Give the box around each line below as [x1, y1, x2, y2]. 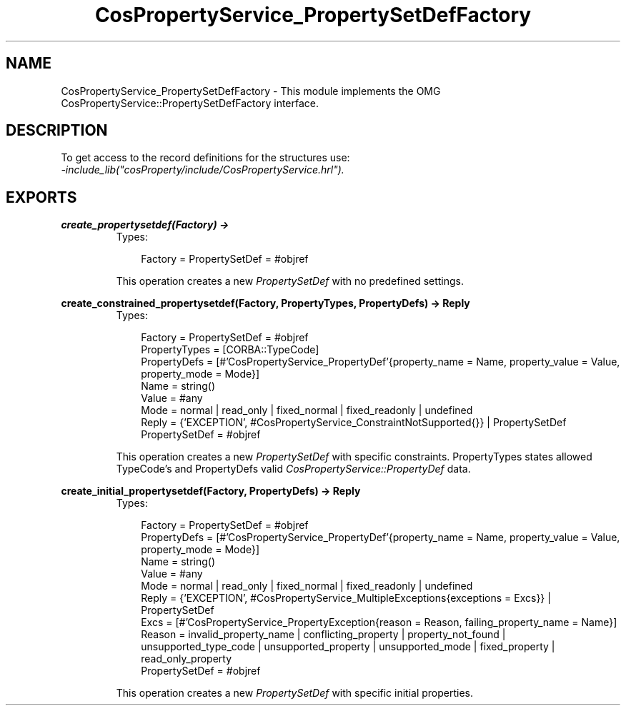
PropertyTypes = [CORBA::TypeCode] [141, 343, 319, 356]
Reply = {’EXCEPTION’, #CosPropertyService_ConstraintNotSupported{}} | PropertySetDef [141, 416, 567, 429]
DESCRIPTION [6, 121, 108, 140]
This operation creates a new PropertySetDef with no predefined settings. [116, 275, 464, 288]
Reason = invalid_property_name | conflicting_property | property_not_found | [141, 628, 506, 641]
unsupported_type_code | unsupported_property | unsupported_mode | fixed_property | [141, 640, 555, 653]
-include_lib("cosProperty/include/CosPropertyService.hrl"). [61, 163, 344, 176]
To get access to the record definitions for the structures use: [61, 151, 350, 164]
